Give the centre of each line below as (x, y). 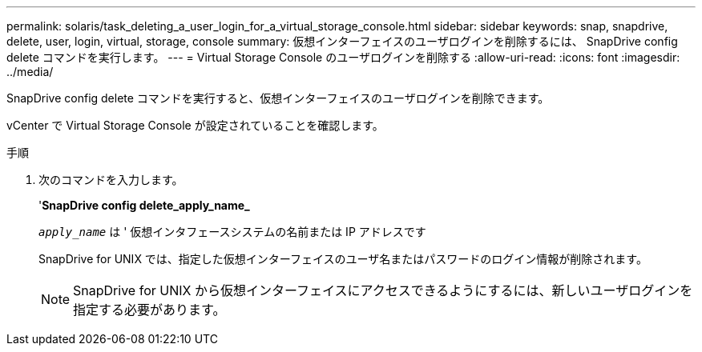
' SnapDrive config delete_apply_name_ (144, 205)
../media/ (30, 72)
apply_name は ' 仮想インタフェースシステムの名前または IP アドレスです (232, 232)
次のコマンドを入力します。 (111, 180)
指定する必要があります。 (149, 310)
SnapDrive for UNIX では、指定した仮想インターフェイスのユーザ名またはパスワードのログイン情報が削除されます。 (343, 259)
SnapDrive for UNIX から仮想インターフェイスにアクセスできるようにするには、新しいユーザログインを (383, 290)
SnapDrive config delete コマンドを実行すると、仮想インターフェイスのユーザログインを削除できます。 (278, 98)
